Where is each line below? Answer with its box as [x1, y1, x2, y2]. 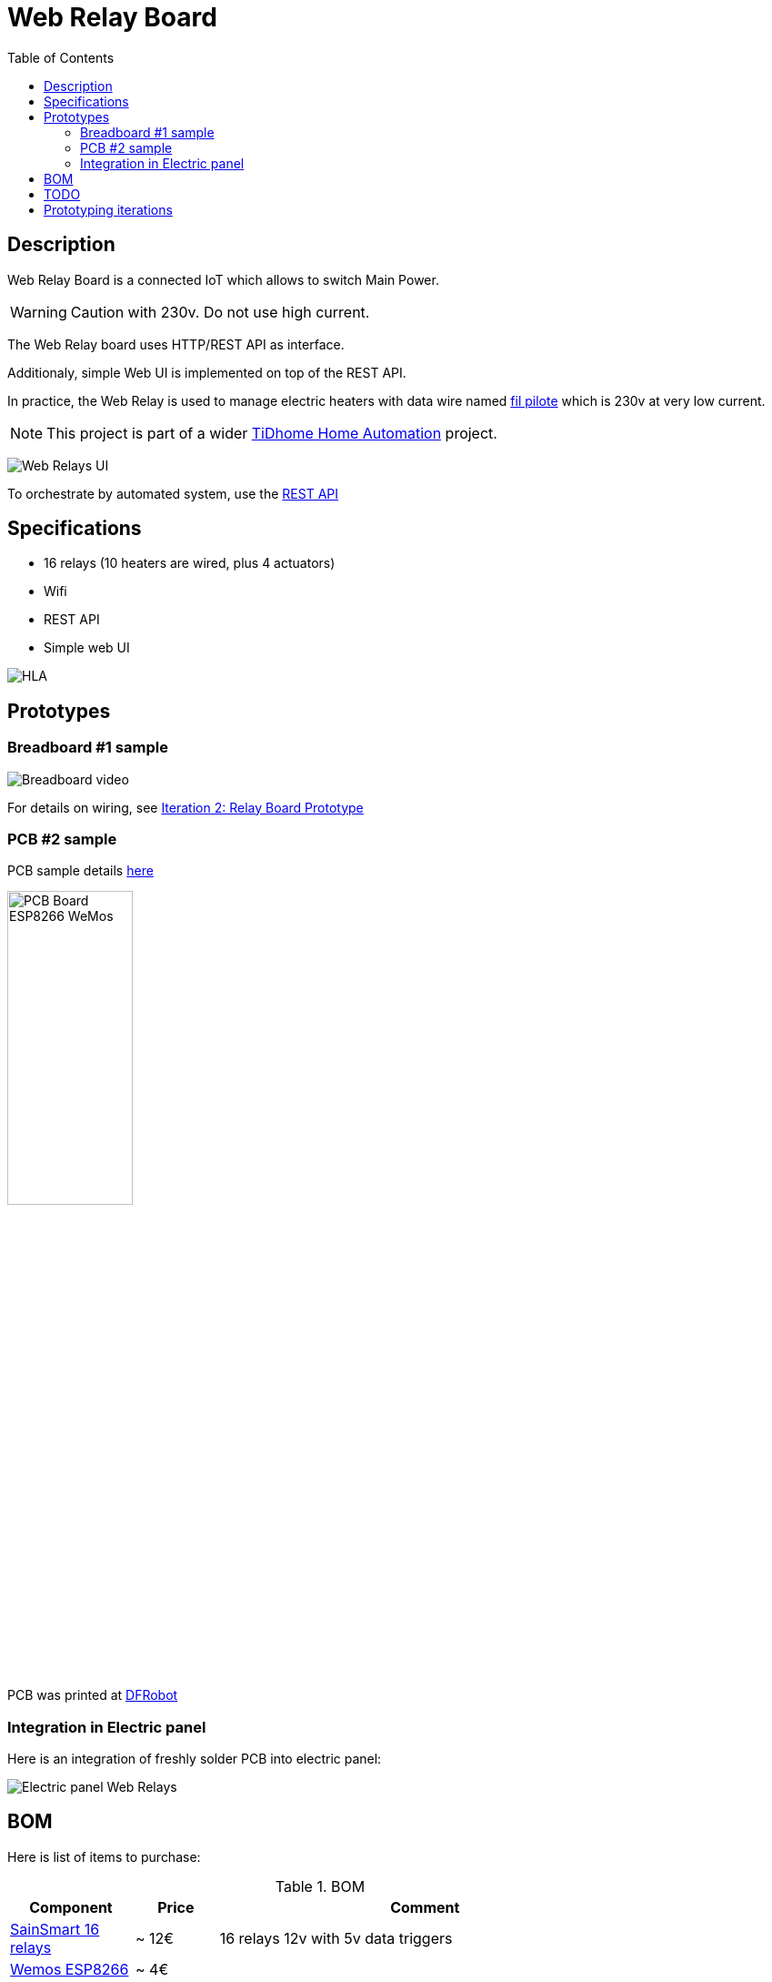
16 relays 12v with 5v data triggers [219, 1928, 453, 1947]
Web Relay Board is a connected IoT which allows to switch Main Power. [7, 271, 439, 288]
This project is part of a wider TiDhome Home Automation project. [46, 423, 497, 442]
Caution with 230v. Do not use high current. [70, 302, 370, 321]
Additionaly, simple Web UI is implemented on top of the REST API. [7, 364, 406, 380]
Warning [10, 302, 67, 321]
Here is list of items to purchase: [7, 1848, 201, 1865]
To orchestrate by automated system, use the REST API [7, 485, 339, 501]
